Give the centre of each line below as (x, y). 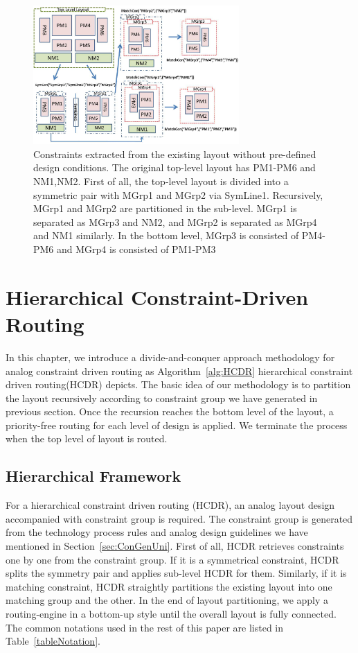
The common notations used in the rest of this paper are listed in (145, 627)
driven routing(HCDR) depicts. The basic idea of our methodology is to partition (178, 384)
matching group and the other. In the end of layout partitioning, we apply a (167, 600)
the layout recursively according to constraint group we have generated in (162, 398)
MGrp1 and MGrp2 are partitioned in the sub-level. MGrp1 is (165, 208)
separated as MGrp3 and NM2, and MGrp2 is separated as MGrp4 (175, 221)
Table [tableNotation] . (53, 641)
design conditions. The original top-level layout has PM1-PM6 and (174, 167)
